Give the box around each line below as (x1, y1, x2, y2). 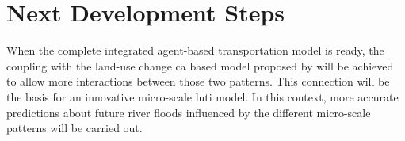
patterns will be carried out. (6, 120, 143, 136)
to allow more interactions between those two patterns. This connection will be (6, 73, 390, 90)
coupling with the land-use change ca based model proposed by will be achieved (6, 57, 394, 74)
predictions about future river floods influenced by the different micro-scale (6, 104, 371, 120)
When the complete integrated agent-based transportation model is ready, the (6, 42, 384, 59)
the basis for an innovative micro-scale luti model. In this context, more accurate (6, 88, 399, 105)
